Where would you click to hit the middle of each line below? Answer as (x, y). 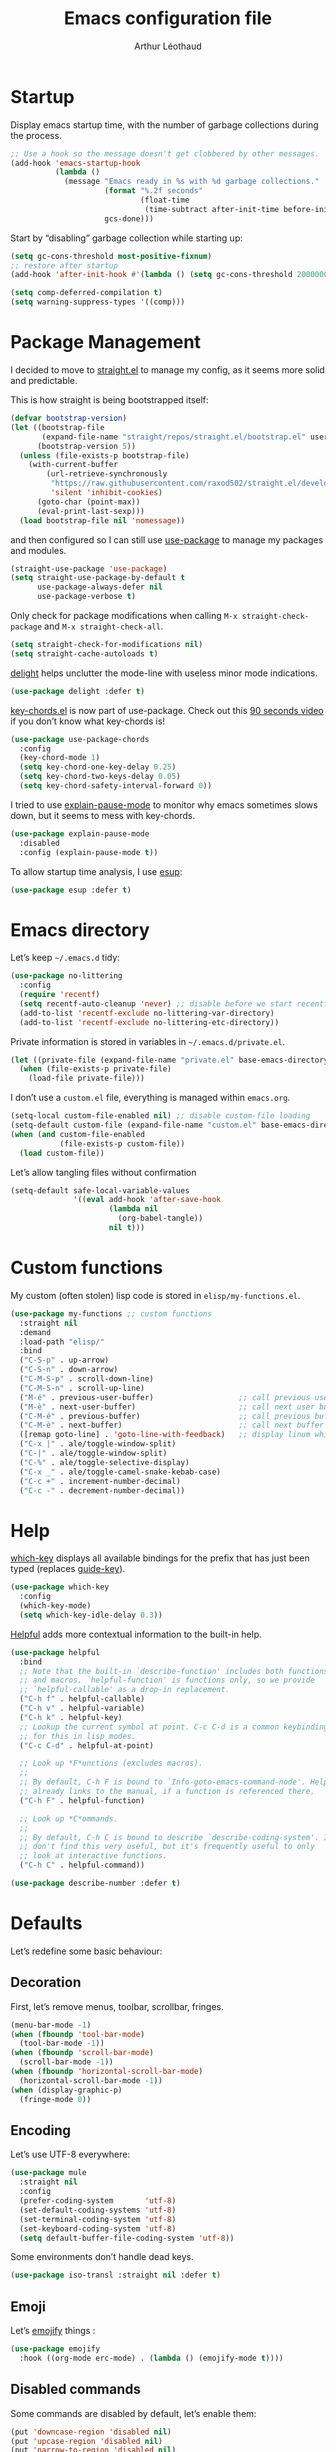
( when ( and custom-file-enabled (77, 1134)
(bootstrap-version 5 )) (86, 446)
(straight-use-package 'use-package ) (89, 568)
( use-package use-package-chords (80, 739)
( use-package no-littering (66, 976)
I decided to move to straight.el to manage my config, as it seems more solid (167, 370)
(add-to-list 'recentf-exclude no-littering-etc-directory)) (149, 1022)
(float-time (164, 200)
